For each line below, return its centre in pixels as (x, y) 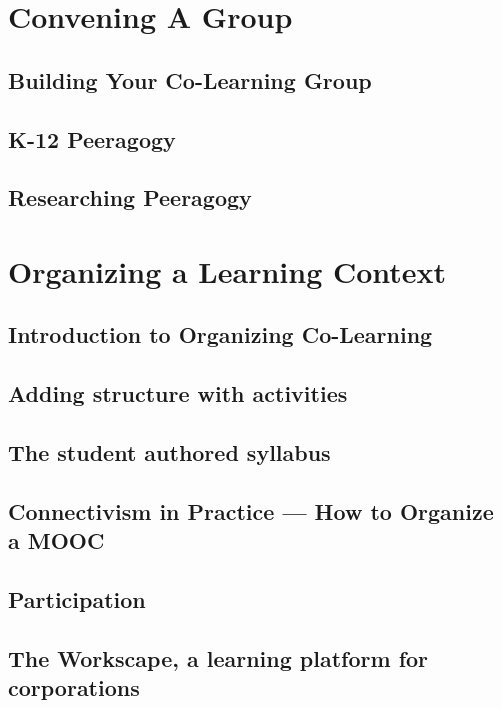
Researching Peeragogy (130, 197)
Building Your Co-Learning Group (190, 79)
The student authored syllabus (169, 452)
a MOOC (56, 540)
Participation (77, 599)
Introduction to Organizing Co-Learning (220, 334)
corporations (74, 687)
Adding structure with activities (178, 393)
